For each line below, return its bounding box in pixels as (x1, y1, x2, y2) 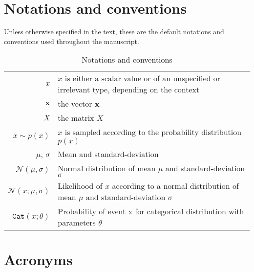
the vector (58, 98, 92, 110)
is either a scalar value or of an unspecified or (64, 72, 220, 84)
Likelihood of (58, 180, 103, 192)
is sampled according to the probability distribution (64, 126, 242, 138)
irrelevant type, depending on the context (58, 84, 200, 95)
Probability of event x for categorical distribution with (58, 205, 244, 217)
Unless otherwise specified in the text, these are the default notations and (4, 26, 224, 37)
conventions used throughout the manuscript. (4, 36, 139, 46)
